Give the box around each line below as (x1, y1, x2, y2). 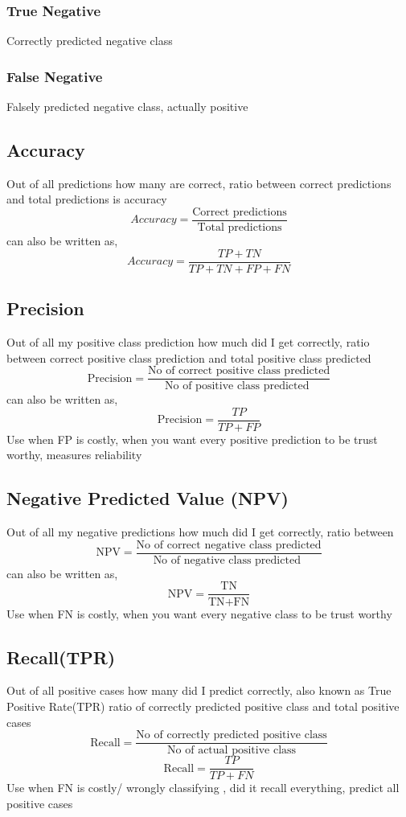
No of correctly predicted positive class (136, 729, 327, 741)
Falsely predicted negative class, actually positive (6, 98, 248, 115)
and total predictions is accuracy (6, 191, 167, 207)
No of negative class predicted (153, 554, 301, 566)
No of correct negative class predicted (136, 539, 322, 551)
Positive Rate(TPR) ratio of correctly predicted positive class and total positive (6, 697, 400, 714)
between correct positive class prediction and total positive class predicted (6, 349, 371, 366)
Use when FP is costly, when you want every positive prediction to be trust (6, 430, 378, 447)
